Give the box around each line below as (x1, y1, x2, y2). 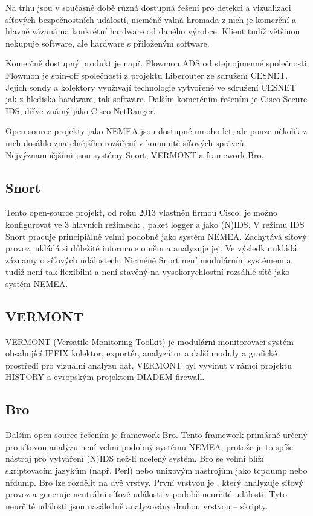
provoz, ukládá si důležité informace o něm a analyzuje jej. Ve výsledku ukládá (5, 242, 297, 254)
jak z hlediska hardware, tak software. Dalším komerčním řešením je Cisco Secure (5, 92, 308, 105)
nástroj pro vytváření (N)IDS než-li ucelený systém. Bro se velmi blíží (5, 452, 264, 465)
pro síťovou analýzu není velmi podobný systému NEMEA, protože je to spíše (5, 440, 294, 453)
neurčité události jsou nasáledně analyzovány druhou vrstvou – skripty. (5, 499, 268, 512)
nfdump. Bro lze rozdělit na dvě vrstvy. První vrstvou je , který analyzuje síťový (5, 476, 304, 488)
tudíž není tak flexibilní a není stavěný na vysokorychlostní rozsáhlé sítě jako (5, 265, 290, 278)
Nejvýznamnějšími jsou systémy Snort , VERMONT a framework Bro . (5, 148, 264, 161)
